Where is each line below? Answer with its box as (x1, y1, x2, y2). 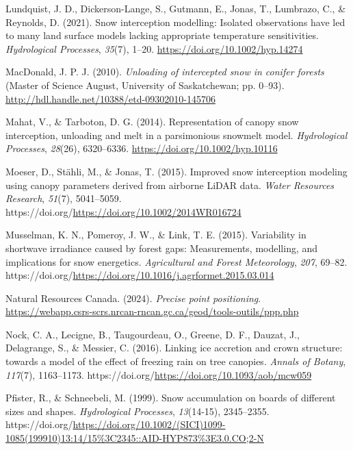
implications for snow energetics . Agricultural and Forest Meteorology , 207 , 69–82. (5, 254, 348, 268)
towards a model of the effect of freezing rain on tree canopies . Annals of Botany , (5, 354, 346, 368)
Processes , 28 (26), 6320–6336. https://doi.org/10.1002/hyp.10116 (5, 141, 278, 155)
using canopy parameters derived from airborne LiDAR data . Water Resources (5, 177, 335, 192)
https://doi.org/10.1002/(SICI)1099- (73, 417, 226, 432)
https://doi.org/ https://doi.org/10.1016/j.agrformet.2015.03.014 (5, 268, 274, 282)
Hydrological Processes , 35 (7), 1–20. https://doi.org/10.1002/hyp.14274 (5, 41, 303, 55)
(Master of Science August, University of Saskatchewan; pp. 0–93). (5, 77, 285, 92)
